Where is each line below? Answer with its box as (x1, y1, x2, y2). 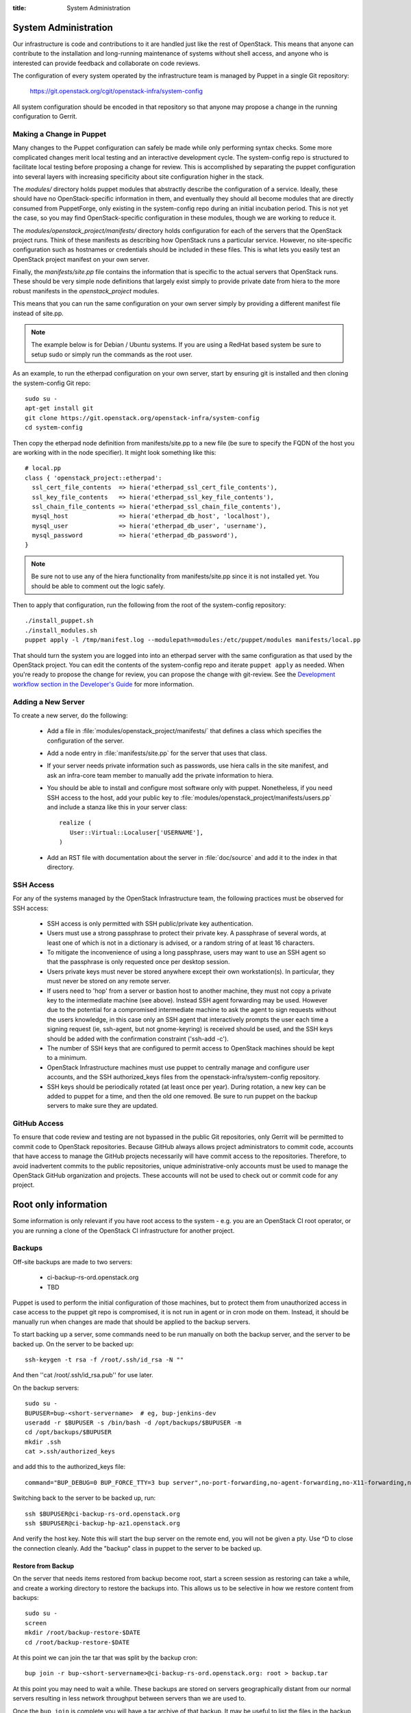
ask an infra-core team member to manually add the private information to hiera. (47, 771, 274, 779)
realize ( (59, 819, 92, 827)
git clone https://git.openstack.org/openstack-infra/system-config (25, 414, 260, 421)
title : (12, 4, 27, 12)
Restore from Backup (12, 1562, 75, 1570)
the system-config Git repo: (12, 379, 91, 387)
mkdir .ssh (25, 1438, 62, 1446)
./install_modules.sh (25, 626, 97, 634)
